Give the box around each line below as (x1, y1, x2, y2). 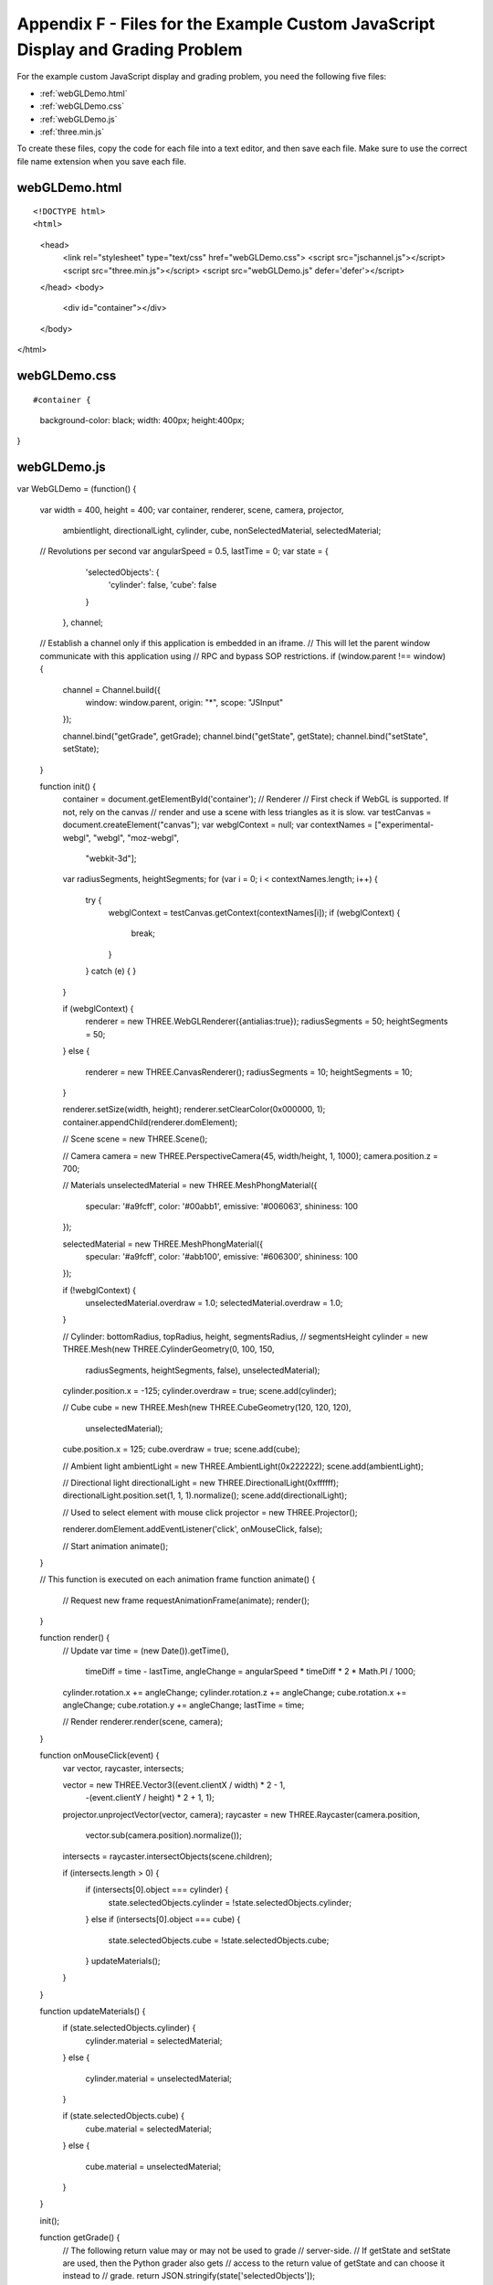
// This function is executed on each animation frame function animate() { (39, 1574, 316, 1585)
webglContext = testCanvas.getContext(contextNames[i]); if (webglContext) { (108, 908, 401, 919)
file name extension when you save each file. (16, 155, 187, 166)
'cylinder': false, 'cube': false (108, 579, 217, 590)
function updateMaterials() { (39, 2006, 146, 2017)
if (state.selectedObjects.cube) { (62, 2110, 184, 2121)
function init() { (39, 781, 97, 792)
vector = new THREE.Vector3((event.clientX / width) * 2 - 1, (62, 1780, 286, 1791)
